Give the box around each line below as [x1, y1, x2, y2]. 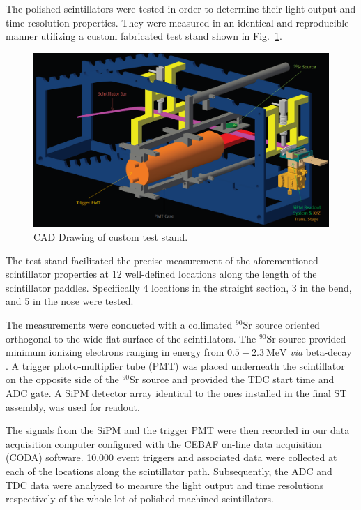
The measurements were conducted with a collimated [6, 317, 233, 332]
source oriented [255, 317, 320, 332]
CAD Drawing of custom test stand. [33, 230, 188, 244]
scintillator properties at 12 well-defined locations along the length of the [6, 267, 317, 281]
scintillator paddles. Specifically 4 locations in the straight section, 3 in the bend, [6, 280, 352, 294]
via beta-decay [290, 345, 352, 359]
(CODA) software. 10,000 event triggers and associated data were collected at [6, 450, 337, 465]
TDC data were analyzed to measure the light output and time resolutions [6, 477, 324, 492]
